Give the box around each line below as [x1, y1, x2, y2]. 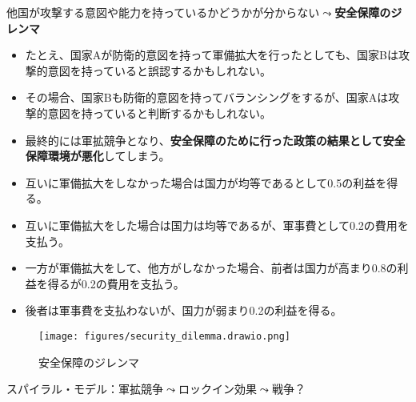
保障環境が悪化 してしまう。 [25, 147, 170, 164]
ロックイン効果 [178, 380, 257, 397]
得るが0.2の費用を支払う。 [47, 275, 185, 291]
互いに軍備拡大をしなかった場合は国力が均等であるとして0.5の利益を [25, 174, 387, 191]
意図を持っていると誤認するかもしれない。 [47, 62, 272, 78]
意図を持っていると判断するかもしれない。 [47, 104, 272, 121]
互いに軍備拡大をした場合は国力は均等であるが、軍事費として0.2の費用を [25, 216, 409, 233]
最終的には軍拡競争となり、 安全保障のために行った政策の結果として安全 [25, 131, 406, 148]
